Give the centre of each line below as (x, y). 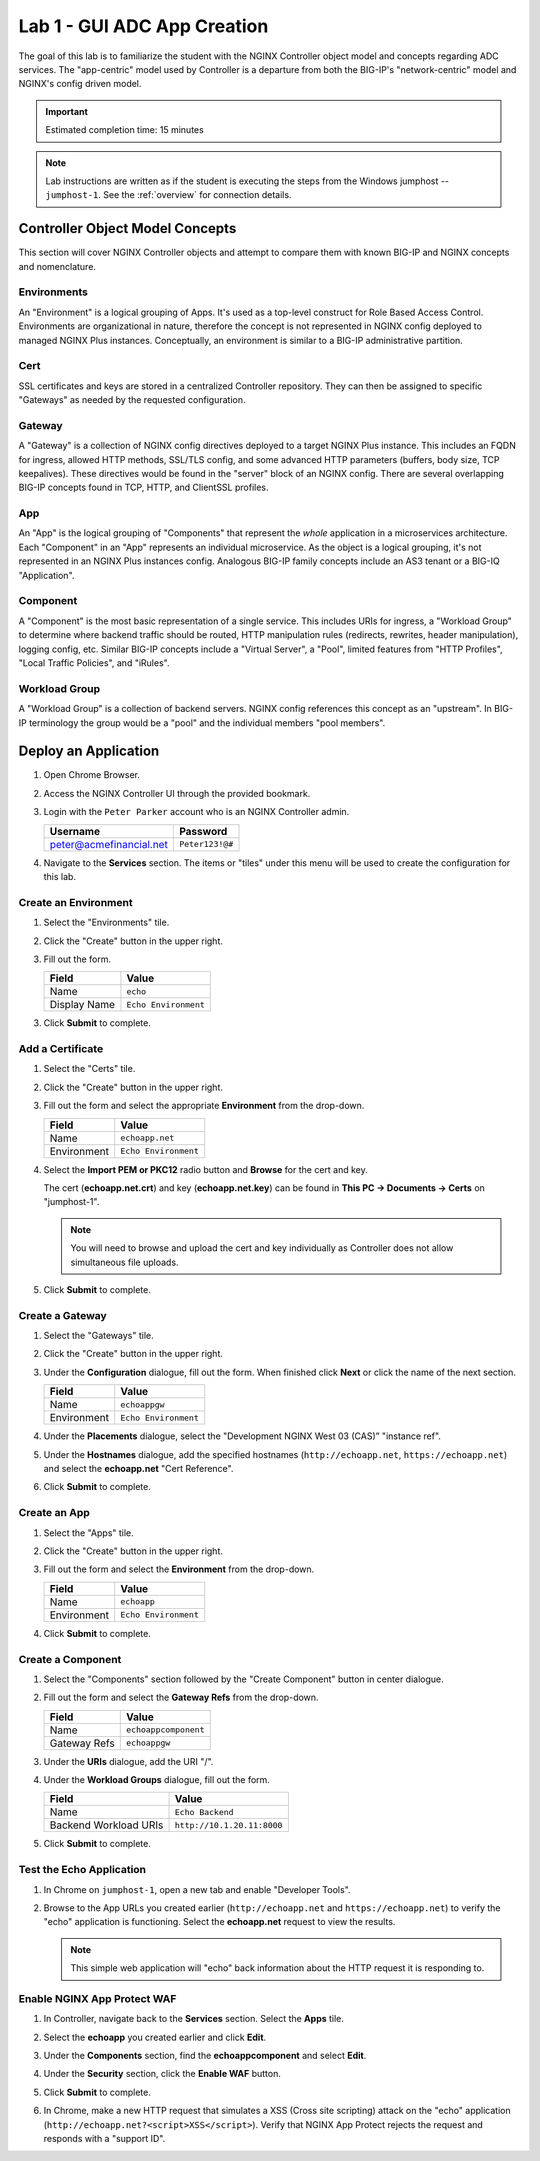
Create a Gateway (62, 1315)
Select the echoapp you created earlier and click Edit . (155, 2037)
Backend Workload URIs (106, 1825)
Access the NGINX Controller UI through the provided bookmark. (177, 793)
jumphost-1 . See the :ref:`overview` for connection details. (168, 195)
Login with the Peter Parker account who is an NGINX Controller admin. (196, 812)
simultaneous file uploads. (124, 1262)
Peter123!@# (206, 844)
